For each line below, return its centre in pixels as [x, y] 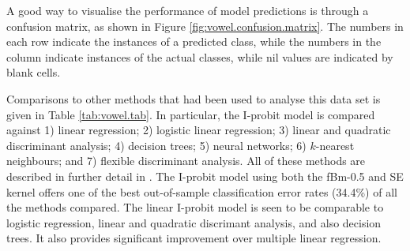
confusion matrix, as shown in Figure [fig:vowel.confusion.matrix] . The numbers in [205, 26]
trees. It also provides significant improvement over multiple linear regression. [194, 238]
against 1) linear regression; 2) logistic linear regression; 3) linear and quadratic [199, 130]
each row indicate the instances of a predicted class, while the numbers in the [194, 41]
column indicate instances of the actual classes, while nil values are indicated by [200, 56]
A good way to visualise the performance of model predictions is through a [188, 10]
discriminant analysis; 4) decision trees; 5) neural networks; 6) [156, 145]
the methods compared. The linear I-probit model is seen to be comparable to [195, 207]
